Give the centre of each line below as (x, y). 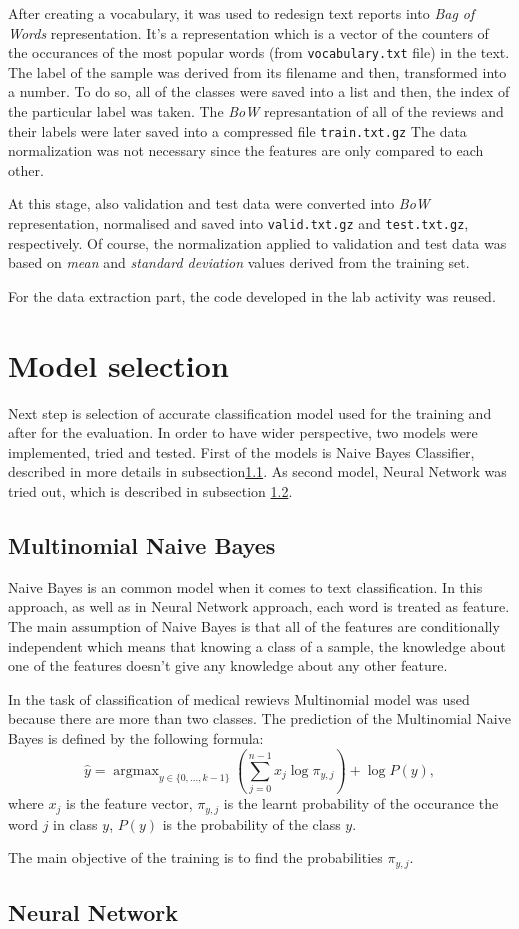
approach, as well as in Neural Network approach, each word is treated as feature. (259, 606)
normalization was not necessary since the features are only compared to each (246, 150)
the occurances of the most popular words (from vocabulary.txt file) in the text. (259, 52)
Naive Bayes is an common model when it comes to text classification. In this (245, 586)
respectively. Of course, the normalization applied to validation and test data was (257, 242)
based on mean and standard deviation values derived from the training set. (239, 262)
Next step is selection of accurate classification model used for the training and (250, 412)
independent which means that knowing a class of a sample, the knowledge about (257, 645)
